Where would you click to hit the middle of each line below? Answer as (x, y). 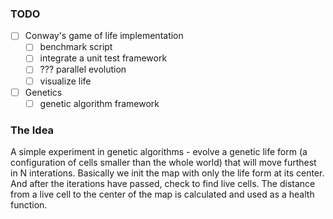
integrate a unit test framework (103, 58)
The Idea (32, 130)
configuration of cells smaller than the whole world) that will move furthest (163, 163)
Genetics (43, 92)
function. (29, 205)
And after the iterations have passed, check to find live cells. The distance (163, 184)
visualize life (65, 81)
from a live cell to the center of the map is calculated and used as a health (162, 194)
